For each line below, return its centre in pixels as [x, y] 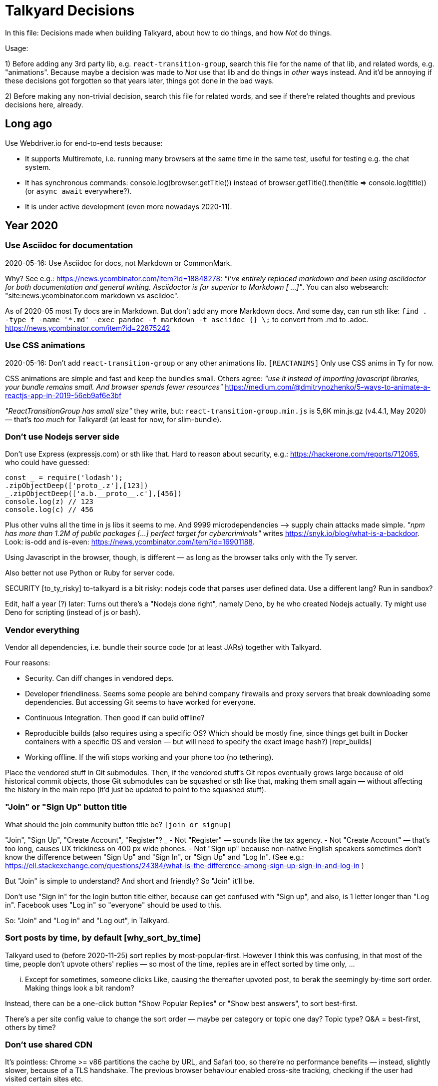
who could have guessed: [47, 463]
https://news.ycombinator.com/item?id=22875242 [88, 328]
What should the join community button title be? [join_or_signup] [118, 824]
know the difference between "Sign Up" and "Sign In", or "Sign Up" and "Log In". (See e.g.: [155, 857]
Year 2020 [32, 226]
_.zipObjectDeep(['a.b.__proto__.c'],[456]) [94, 494]
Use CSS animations [45, 345]
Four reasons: [28, 663]
